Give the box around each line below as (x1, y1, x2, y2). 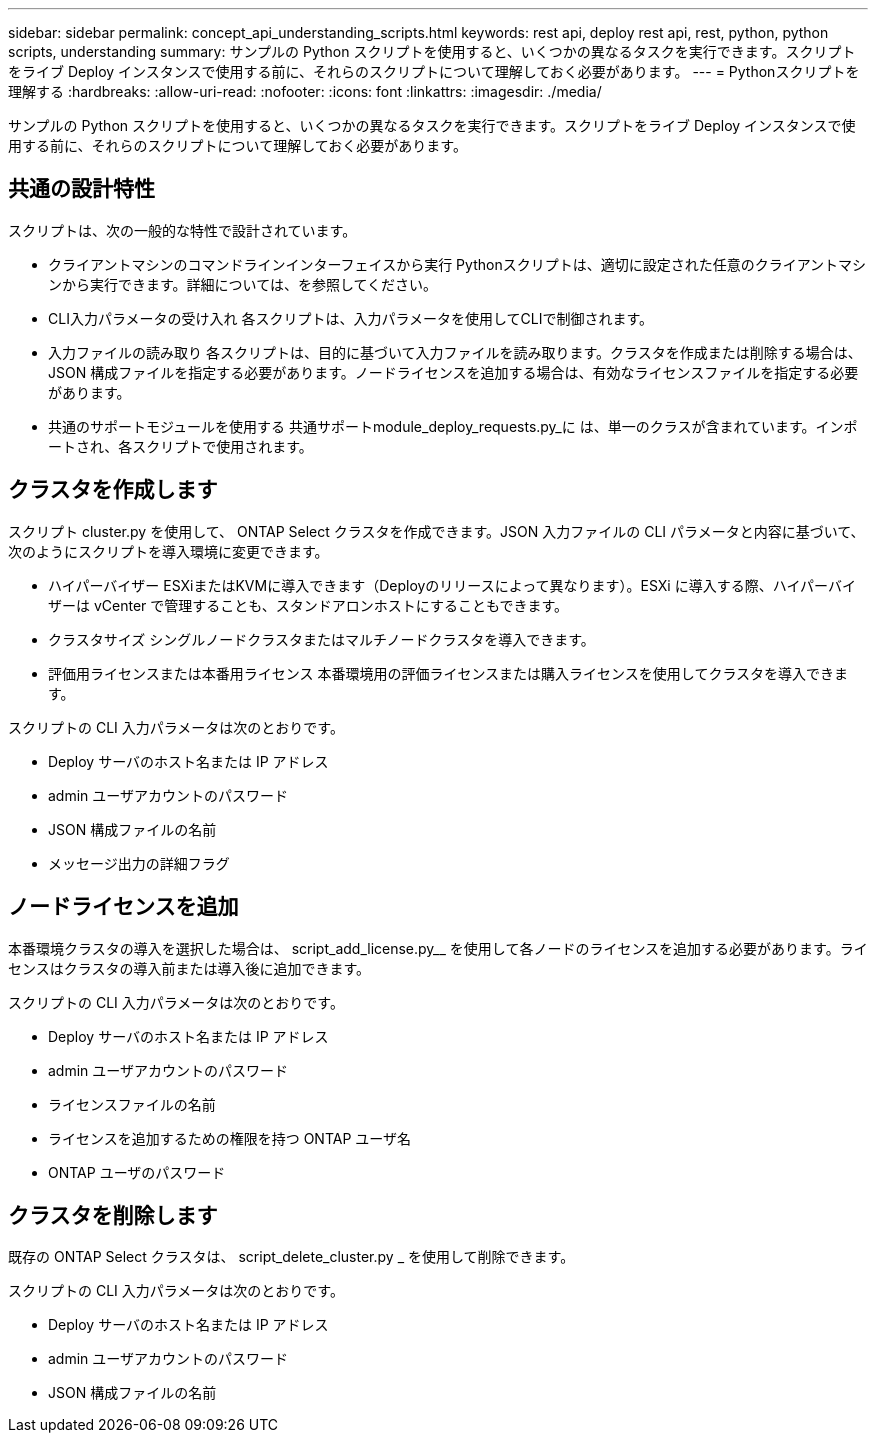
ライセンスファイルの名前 (48, 1095, 216, 1113)
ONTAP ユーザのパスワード (48, 1163, 226, 1181)
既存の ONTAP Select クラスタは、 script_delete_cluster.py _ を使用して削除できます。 (8, 1248, 575, 1266)
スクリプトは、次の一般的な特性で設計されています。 (8, 221, 357, 239)
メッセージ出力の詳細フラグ (48, 854, 230, 872)
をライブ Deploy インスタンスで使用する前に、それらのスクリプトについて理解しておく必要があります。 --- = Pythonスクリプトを (8, 63, 860, 80)
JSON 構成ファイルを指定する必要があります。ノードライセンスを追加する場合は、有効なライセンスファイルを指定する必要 (48, 363, 859, 381)
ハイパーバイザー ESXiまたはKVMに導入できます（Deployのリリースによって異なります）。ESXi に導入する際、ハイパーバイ (48, 576, 856, 594)
